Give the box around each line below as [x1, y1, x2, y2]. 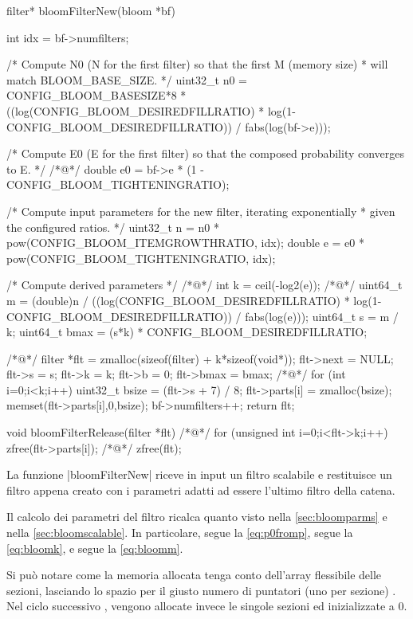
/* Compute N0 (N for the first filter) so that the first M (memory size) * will [6, 56, 388, 72]
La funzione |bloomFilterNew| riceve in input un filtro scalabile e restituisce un [6, 466, 392, 483]
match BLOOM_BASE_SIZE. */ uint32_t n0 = [6, 71, 247, 88]
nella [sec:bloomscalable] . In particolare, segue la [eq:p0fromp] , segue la [6, 524, 353, 541]
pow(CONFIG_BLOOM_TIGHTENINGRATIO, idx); [6, 249, 276, 266]
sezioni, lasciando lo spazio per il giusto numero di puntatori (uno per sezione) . [6, 582, 396, 598]
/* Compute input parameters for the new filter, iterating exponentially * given [6, 202, 395, 219]
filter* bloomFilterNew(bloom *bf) [6, 2, 175, 18]
